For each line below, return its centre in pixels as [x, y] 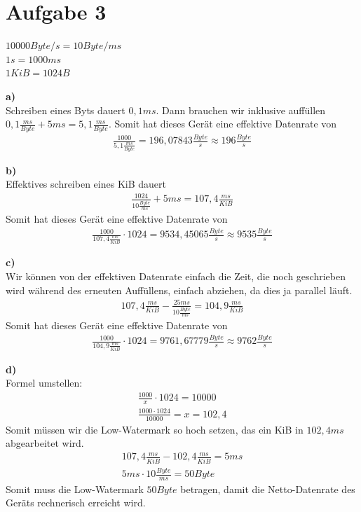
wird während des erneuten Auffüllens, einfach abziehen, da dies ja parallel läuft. [179, 290]
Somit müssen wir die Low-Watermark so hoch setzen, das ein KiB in [155, 429]
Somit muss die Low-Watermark [75, 489]
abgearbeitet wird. [45, 443]
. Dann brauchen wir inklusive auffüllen [241, 110]
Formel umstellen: [44, 383]
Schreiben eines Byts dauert [66, 110]
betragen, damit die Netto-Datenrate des [268, 489]
